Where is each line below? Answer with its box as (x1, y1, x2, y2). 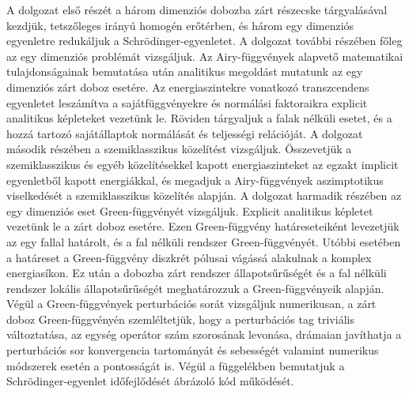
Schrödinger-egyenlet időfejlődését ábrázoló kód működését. (6, 373, 294, 389)
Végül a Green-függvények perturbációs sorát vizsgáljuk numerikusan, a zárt (6, 295, 377, 312)
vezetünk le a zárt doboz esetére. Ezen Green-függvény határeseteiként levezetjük (6, 218, 400, 235)
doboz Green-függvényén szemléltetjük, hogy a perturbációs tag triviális (6, 310, 354, 327)
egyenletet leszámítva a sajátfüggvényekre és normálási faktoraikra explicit (6, 94, 368, 111)
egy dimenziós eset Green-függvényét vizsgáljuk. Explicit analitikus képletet (6, 202, 373, 219)
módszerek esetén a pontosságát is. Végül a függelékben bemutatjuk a (6, 357, 345, 373)
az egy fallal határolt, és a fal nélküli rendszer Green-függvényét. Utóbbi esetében (6, 233, 401, 250)
